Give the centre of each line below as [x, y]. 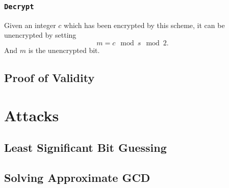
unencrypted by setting [40, 35]
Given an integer [30, 25]
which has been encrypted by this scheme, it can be [144, 25]
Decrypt [19, 6]
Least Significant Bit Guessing [85, 147]
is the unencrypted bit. [64, 50]
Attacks [32, 115]
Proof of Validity [49, 77]
